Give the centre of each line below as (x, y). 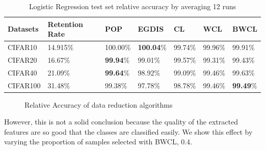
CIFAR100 (24, 85)
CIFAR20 (22, 59)
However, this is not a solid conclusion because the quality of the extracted (121, 122)
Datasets (23, 29)
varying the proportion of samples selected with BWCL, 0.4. (98, 142)
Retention (65, 24)
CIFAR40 (22, 72)
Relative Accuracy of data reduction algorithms (99, 104)
